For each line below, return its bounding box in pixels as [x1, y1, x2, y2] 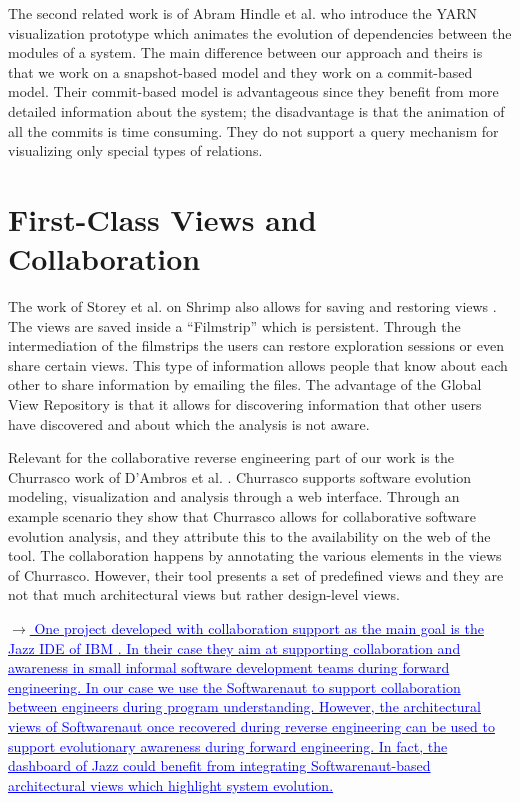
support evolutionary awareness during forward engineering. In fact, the [8, 735, 448, 756]
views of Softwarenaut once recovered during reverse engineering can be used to [8, 715, 495, 736]
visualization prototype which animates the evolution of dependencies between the [8, 22, 512, 43]
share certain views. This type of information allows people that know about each [8, 354, 508, 375]
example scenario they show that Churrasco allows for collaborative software [8, 506, 477, 526]
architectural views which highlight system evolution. [8, 774, 334, 795]
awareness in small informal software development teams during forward [8, 657, 450, 678]
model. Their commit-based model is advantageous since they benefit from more [8, 81, 499, 102]
